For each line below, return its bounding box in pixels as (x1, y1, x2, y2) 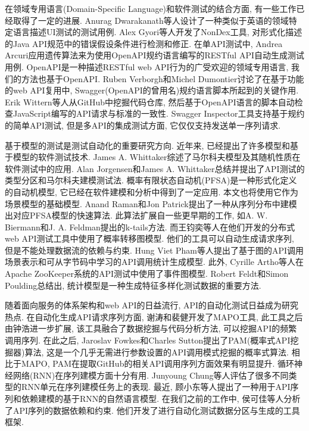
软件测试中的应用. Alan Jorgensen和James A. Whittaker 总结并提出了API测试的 (5, 162, 305, 174)
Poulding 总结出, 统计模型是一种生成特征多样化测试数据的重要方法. (5, 279, 261, 291)
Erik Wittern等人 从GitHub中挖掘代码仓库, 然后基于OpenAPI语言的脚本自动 (5, 95, 295, 108)
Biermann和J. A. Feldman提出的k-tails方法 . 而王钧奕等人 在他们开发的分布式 (5, 220, 295, 233)
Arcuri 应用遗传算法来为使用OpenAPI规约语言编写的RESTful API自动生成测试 (5, 49, 304, 61)
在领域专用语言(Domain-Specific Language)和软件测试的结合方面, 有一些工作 (5, 2, 296, 14)
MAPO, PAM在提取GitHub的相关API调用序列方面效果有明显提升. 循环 (21, 357, 295, 370)
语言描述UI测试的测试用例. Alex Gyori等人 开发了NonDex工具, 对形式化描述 (13, 26, 302, 38)
